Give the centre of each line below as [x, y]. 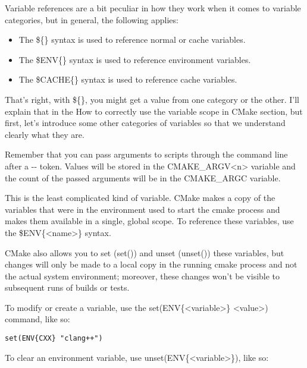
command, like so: [37, 319]
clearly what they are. [45, 134]
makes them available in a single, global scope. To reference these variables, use [149, 221]
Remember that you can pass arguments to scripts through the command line [146, 154]
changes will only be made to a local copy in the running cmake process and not [151, 264]
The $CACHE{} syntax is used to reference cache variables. [128, 79]
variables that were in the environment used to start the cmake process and [142, 209]
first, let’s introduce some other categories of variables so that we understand [145, 123]
